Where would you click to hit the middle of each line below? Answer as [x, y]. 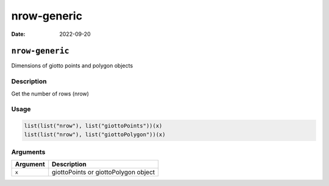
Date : [18, 34]
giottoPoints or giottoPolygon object [104, 172]
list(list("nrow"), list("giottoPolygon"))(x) [95, 134]
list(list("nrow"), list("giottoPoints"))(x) [93, 126]
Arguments [28, 152]
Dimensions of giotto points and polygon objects [72, 66]
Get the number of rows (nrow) [50, 94]
